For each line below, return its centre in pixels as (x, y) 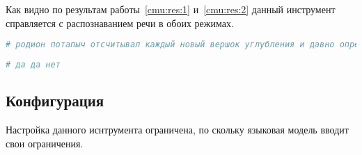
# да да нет (33, 65)
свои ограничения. (45, 143)
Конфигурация (55, 100)
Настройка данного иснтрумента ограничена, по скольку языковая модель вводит (177, 130)
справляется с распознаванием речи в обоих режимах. (120, 23)
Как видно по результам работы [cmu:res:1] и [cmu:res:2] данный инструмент (171, 9)
